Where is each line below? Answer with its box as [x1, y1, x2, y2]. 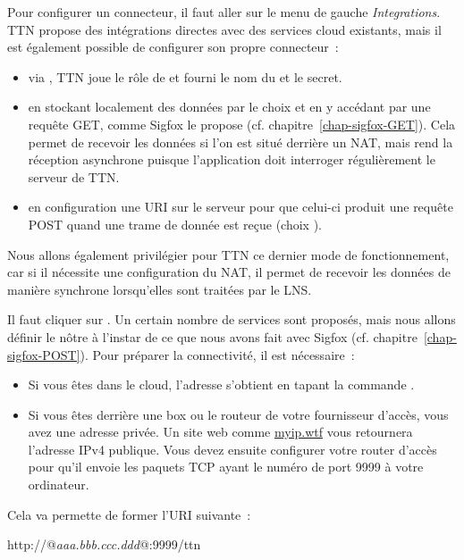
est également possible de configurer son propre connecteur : [7, 38, 339, 56]
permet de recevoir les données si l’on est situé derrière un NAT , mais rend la [28, 132, 453, 151]
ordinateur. [28, 475, 89, 494]
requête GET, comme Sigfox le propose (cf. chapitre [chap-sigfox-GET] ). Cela [28, 114, 456, 133]
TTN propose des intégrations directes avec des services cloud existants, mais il [7, 20, 442, 38]
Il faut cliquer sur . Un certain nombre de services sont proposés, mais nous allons [7, 310, 456, 329]
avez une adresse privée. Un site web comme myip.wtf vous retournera [28, 422, 413, 441]
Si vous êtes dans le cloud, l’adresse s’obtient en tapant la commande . [28, 375, 415, 394]
